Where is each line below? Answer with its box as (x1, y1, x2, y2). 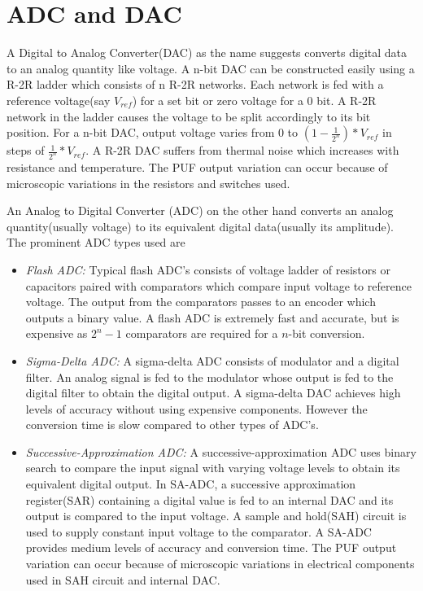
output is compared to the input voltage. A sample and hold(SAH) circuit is (25, 507, 407, 524)
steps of (7, 142, 45, 159)
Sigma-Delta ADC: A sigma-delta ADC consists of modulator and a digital (25, 352, 399, 369)
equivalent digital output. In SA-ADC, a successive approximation (25, 475, 356, 492)
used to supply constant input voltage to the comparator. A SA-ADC (25, 523, 372, 540)
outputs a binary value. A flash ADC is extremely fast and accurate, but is (25, 309, 399, 326)
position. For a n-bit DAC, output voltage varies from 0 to (7, 124, 299, 141)
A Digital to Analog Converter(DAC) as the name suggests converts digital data (7, 44, 408, 61)
